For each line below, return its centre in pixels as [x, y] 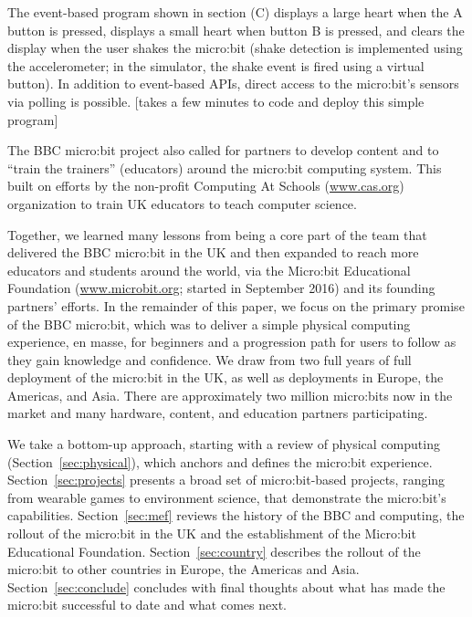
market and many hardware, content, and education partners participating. [218, 413]
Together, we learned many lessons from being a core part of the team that [217, 234]
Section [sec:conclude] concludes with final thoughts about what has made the [226, 586]
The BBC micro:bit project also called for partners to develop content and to [223, 150]
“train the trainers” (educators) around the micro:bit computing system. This [225, 167]
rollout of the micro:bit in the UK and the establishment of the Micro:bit [212, 533]
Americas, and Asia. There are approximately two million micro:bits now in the [230, 395]
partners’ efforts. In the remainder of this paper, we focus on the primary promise [236, 305]
